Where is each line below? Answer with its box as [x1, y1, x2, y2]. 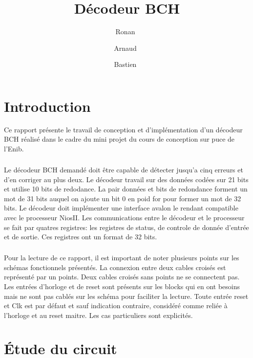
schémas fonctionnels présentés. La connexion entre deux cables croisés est [4, 262, 226, 272]
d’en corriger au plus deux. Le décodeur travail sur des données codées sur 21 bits [4, 174, 249, 184]
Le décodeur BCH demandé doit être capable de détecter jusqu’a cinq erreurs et [4, 165, 243, 174]
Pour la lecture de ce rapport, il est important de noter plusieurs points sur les [4, 253, 239, 263]
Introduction [4, 96, 91, 116]
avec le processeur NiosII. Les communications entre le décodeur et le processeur [4, 212, 245, 222]
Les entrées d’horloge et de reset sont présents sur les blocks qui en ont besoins [4, 281, 240, 291]
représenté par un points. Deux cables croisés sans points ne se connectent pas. [4, 272, 240, 282]
